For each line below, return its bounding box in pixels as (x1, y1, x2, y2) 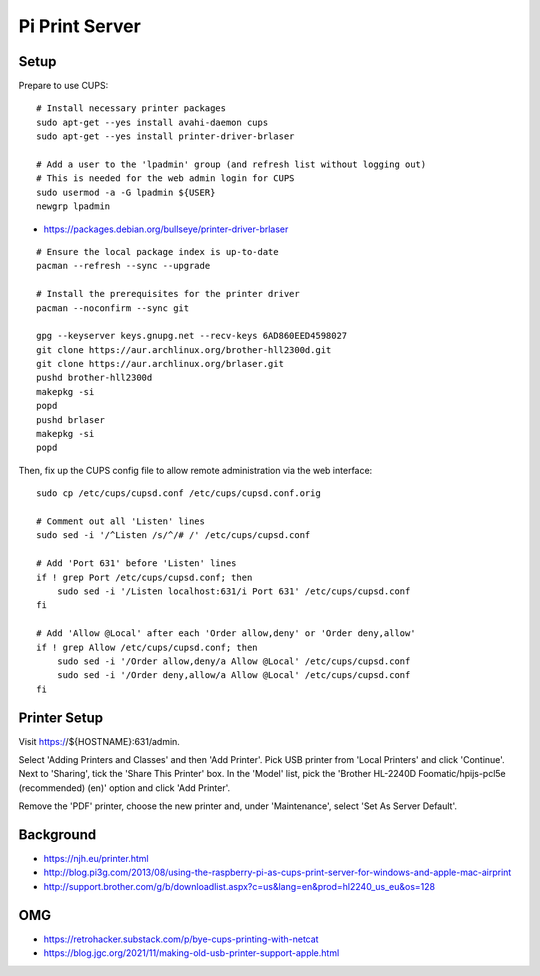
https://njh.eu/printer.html (43, 853, 149, 865)
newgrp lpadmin (36, 201, 111, 212)
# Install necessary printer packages (36, 103, 227, 114)
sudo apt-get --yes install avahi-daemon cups (36, 116, 269, 128)
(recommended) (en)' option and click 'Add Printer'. (18, 781, 231, 794)
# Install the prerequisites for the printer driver (36, 288, 300, 300)
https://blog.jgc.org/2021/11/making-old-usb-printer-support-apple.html (43, 947, 340, 959)
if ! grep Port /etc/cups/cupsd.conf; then (36, 571, 253, 583)
